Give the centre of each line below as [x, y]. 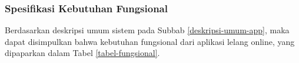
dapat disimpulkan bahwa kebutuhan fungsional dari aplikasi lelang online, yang [150, 41]
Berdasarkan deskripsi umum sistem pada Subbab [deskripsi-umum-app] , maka [147, 30]
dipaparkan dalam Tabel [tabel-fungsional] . [82, 53]
